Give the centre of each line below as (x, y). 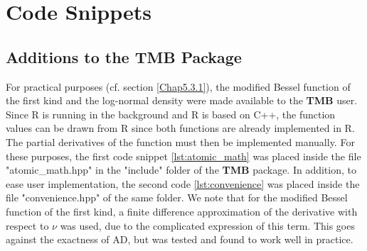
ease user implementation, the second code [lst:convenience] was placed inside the (183, 183)
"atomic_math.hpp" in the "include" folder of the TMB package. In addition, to (181, 170)
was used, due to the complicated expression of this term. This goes (207, 225)
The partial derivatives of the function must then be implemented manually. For (180, 141)
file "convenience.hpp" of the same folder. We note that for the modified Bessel (177, 197)
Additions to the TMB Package (124, 56)
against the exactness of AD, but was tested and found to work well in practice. (180, 239)
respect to (27, 225)
